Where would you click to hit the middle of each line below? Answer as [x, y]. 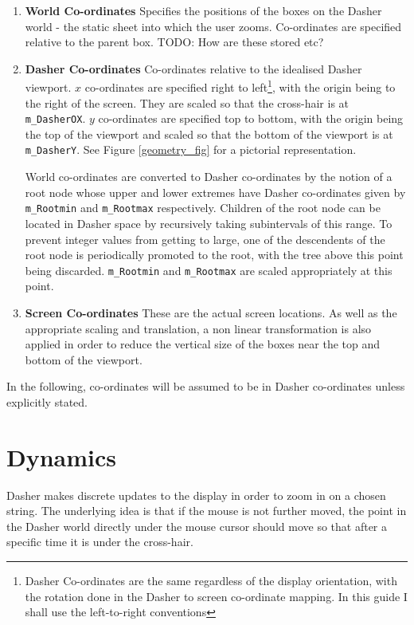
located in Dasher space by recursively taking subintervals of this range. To [209, 223]
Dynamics [62, 456]
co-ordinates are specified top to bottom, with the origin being [251, 118]
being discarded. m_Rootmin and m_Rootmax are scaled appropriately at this [209, 270]
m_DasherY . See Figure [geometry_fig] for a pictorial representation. [191, 149]
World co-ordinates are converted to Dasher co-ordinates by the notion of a [209, 177]
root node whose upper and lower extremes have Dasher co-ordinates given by [215, 192]
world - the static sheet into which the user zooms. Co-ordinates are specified [213, 26]
